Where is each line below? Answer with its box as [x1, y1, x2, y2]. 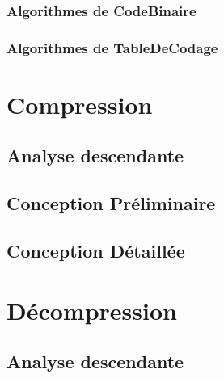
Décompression [6, 293, 177, 326]
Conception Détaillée [6, 238, 185, 263]
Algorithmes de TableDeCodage [6, 37, 218, 57]
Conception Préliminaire [6, 191, 216, 216]
